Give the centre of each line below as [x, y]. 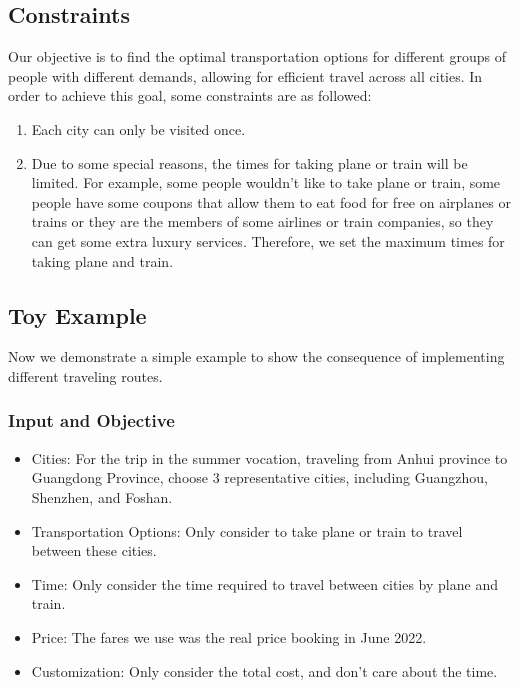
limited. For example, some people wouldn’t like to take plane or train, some [266, 182]
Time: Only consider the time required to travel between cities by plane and [264, 583]
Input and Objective [91, 420]
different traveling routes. [85, 375]
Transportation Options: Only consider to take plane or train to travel [247, 530]
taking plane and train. [102, 260]
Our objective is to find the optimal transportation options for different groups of [257, 56]
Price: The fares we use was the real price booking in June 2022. [229, 636]
